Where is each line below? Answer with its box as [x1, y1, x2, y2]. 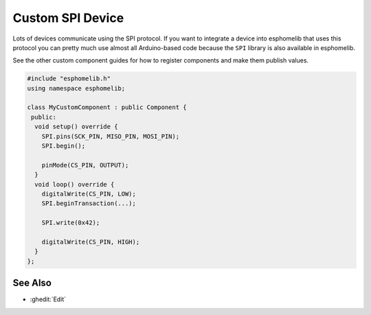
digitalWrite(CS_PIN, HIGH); [41, 237, 140, 246]
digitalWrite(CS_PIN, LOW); [41, 190, 137, 198]
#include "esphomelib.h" [27, 75, 111, 82]
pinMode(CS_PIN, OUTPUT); [41, 161, 129, 169]
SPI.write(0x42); [41, 219, 100, 226]
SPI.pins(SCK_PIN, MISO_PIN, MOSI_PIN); [41, 132, 180, 140]
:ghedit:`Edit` [30, 295, 67, 303]
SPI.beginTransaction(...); [41, 200, 137, 207]
